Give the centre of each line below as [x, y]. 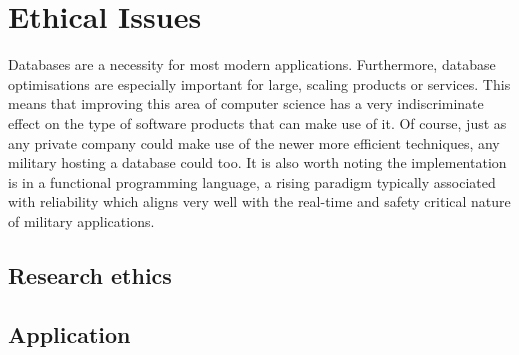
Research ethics [90, 274]
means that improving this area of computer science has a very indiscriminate [246, 103]
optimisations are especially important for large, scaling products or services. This [259, 83]
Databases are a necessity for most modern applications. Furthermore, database [252, 64]
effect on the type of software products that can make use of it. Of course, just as [257, 122]
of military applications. [81, 220]
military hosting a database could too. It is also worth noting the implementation [257, 162]
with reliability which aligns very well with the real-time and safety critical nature [259, 201]
